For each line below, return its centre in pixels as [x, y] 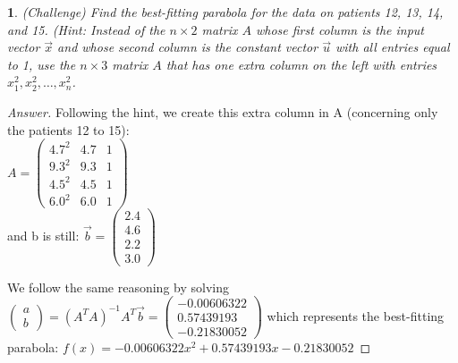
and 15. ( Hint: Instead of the [86, 29]
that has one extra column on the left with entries [301, 64]
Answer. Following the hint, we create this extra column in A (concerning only [223, 111]
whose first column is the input [339, 29]
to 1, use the [42, 64]
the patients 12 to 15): [68, 129]
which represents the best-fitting [356, 315]
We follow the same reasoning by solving [118, 287]
